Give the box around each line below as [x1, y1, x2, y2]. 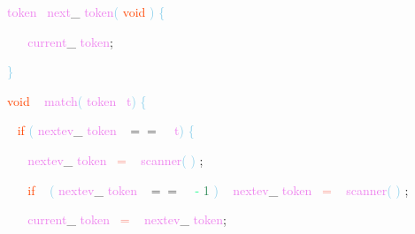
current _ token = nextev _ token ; [27, 210, 227, 229]
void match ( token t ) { [7, 91, 147, 109]
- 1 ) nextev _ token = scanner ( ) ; [195, 180, 409, 199]
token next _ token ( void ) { [7, 3, 165, 20]
